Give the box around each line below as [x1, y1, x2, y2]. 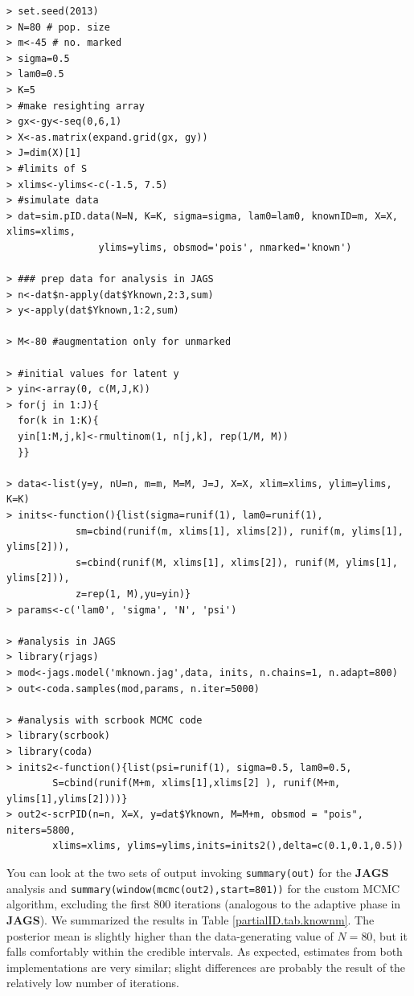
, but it [372, 927, 408, 944]
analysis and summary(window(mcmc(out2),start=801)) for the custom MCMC [6, 879, 400, 896]
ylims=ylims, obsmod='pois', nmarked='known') [98, 241, 352, 253]
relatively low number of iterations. [6, 974, 179, 991]
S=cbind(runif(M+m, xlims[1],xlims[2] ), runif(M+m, [52, 777, 341, 789]
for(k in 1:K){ [18, 415, 99, 427]
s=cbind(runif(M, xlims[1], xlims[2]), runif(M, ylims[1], [75, 556, 398, 568]
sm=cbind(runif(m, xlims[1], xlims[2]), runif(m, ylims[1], [75, 525, 404, 537]
